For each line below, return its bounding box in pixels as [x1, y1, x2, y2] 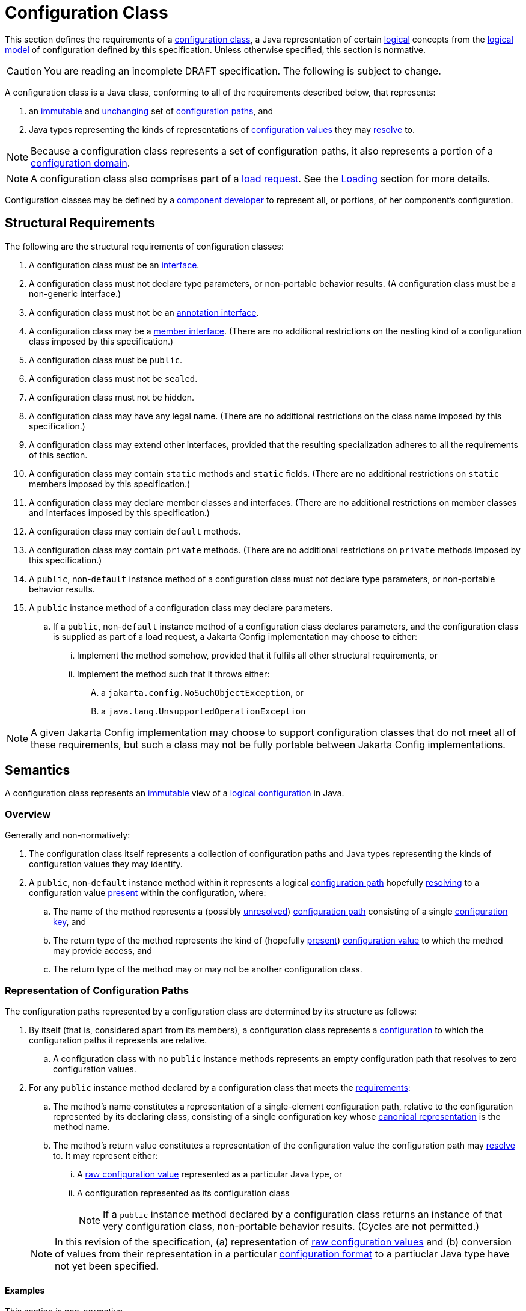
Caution [7, 64, 42, 77]
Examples [5, 1285, 45, 1295]
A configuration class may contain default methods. [29, 526, 241, 536]
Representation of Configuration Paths [5, 984, 189, 996]
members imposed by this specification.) [29, 478, 191, 489]
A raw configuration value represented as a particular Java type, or [77, 1168, 343, 1179]
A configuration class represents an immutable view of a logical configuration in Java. [5, 788, 344, 799]
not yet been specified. [55, 1259, 159, 1272]
